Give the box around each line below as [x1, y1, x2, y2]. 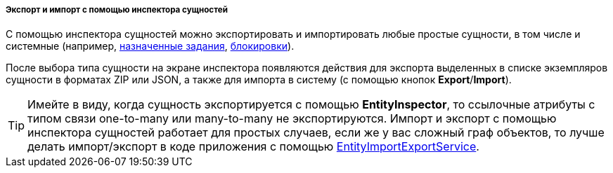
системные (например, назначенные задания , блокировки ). [6, 40, 295, 53]
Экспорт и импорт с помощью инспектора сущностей [6, 5, 228, 15]
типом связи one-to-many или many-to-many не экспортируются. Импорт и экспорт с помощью [27, 111, 557, 126]
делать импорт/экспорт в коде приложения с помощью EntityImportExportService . [27, 139, 479, 154]
